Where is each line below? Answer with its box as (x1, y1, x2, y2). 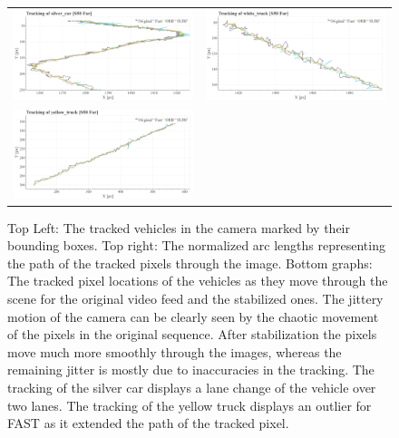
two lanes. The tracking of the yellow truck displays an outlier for (7, 395, 372, 414)
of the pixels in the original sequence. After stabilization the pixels (7, 325, 377, 344)
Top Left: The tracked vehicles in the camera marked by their (7, 218, 350, 237)
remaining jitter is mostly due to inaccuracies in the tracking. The (7, 360, 375, 379)
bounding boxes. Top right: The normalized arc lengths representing (7, 236, 385, 255)
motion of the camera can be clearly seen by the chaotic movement (7, 307, 379, 326)
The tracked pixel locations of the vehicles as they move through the (7, 271, 388, 290)
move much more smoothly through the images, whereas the (7, 342, 342, 361)
